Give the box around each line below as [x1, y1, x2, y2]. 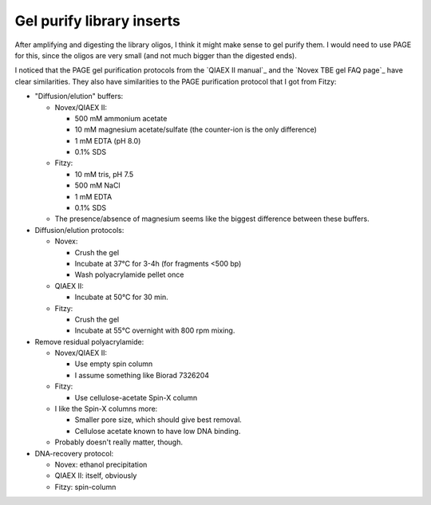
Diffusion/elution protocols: [34, 225, 125, 235]
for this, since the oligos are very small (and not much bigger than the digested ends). [14, 50, 297, 60]
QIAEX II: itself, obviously [54, 471, 137, 480]
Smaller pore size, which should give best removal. [74, 415, 243, 424]
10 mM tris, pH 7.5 [74, 169, 134, 179]
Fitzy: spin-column [54, 482, 117, 491]
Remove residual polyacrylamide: [34, 337, 144, 346]
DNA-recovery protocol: [34, 448, 114, 458]
